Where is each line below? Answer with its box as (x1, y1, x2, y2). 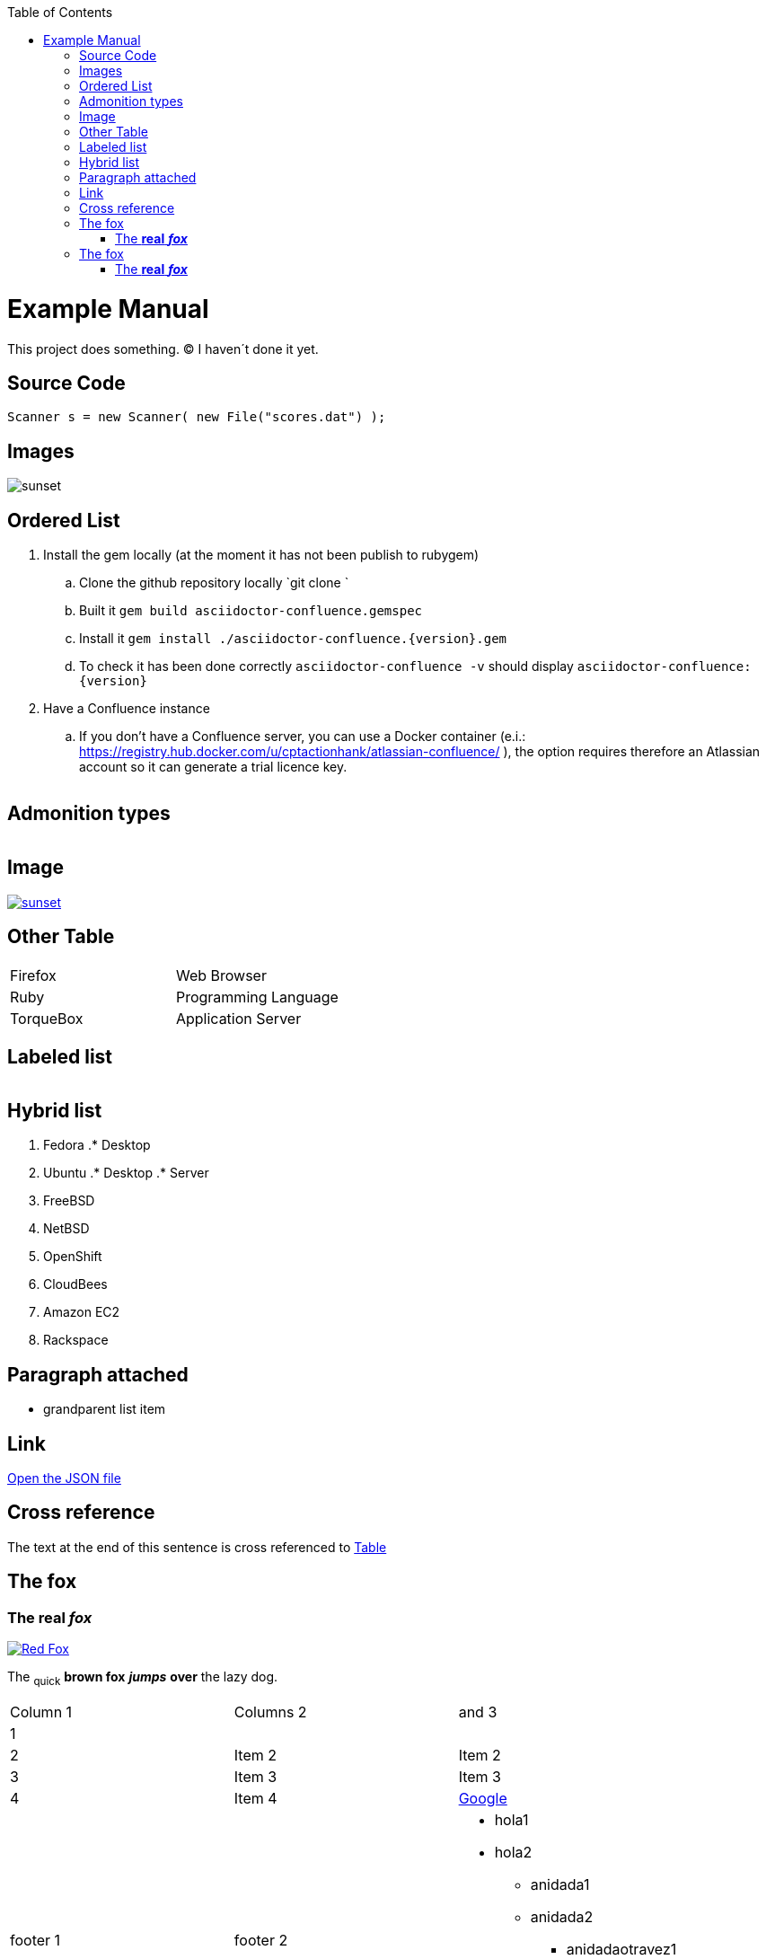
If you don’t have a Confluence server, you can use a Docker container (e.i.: (79, 728, 526, 745)
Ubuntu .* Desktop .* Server (43, 1165, 209, 1181)
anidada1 (530, 1875, 590, 1893)
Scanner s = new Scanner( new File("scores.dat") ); (7, 410, 386, 425)
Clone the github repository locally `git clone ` (79, 575, 349, 591)
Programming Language (175, 987, 339, 1006)
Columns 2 (233, 1702, 307, 1721)
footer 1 (10, 1930, 61, 1949)
